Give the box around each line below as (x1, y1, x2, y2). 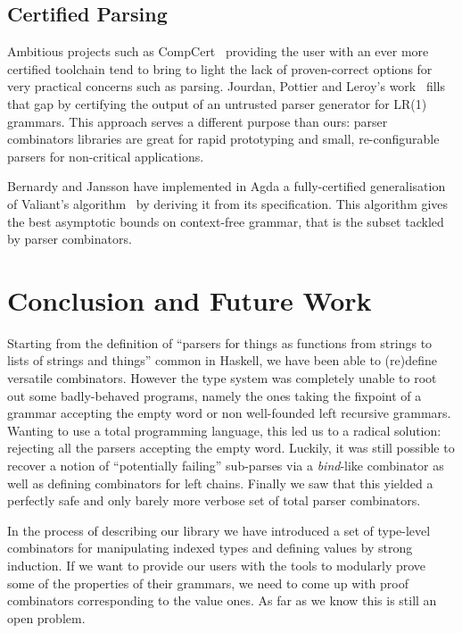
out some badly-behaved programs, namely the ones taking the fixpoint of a (7, 386, 422, 404)
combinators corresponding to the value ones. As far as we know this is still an (7, 591, 437, 610)
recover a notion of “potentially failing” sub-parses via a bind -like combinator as (7, 456, 444, 475)
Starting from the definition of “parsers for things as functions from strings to (7, 333, 433, 352)
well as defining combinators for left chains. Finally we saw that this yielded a (7, 473, 433, 492)
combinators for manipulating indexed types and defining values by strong (7, 538, 413, 557)
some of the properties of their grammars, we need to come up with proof (7, 573, 408, 592)
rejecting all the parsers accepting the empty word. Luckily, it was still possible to (7, 438, 455, 457)
